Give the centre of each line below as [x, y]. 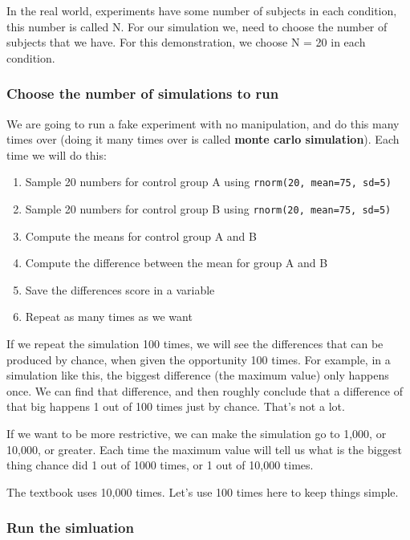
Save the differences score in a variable [120, 289]
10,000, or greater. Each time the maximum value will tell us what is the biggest [204, 449]
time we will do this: [57, 154]
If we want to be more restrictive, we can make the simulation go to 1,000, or [197, 434]
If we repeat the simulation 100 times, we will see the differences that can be [195, 344]
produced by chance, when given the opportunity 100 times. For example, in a [199, 359]
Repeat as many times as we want [109, 317]
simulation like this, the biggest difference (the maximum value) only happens [198, 375]
